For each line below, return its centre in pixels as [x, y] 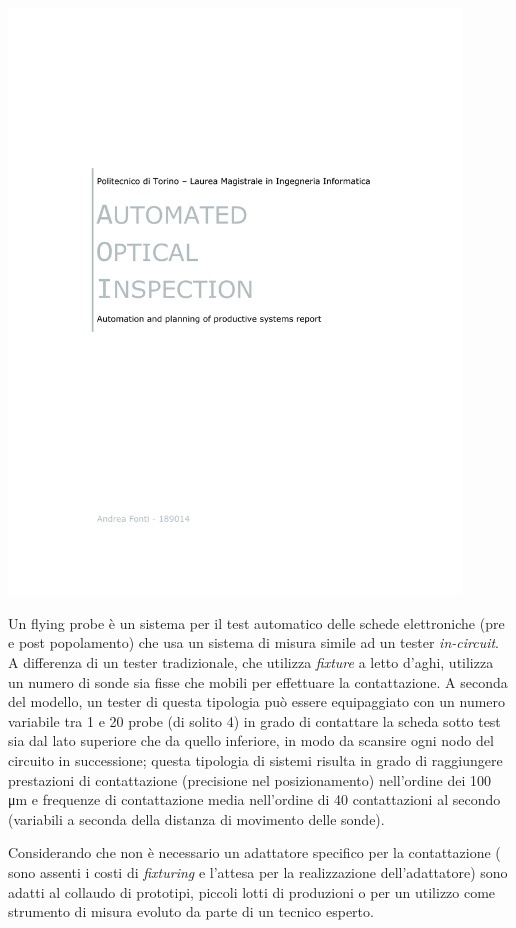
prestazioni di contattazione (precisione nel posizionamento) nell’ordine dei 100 [249, 779]
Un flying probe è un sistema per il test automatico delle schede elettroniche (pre [256, 622]
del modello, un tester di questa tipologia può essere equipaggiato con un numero [257, 701]
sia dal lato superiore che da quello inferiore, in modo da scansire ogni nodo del [251, 740]
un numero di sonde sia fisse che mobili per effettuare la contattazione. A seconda [258, 681]
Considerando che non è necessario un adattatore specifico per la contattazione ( [254, 852]
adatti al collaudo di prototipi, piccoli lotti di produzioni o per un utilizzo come [252, 891]
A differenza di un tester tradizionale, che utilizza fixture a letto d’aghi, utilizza [251, 661]
